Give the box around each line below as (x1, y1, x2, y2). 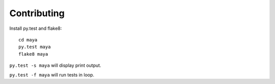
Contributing (9, 8, 65, 19)
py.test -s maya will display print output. (9, 62, 101, 68)
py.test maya (18, 44, 51, 50)
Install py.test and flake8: (9, 25, 62, 31)
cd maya (18, 37, 38, 43)
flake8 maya (18, 51, 48, 57)
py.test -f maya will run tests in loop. (9, 71, 94, 78)
